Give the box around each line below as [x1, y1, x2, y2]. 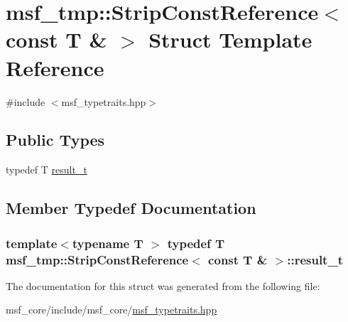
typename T [72, 234, 143, 252]
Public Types [6, 129, 105, 151]
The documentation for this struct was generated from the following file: [6, 278, 320, 293]
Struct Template [148, 25, 312, 54]
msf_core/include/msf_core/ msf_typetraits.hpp [6, 302, 217, 317]
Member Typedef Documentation [6, 197, 256, 219]
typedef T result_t [6, 162, 87, 177]
